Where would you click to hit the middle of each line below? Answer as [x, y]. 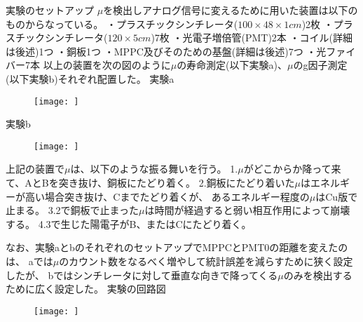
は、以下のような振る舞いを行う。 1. [154, 169]
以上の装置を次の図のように [107, 65]
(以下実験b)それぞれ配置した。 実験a [90, 78]
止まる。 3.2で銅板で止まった [72, 210]
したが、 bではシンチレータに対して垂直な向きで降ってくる [142, 275]
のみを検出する [318, 275]
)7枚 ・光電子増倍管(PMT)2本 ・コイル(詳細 [252, 38]
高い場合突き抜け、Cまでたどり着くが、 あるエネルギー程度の [167, 196]
